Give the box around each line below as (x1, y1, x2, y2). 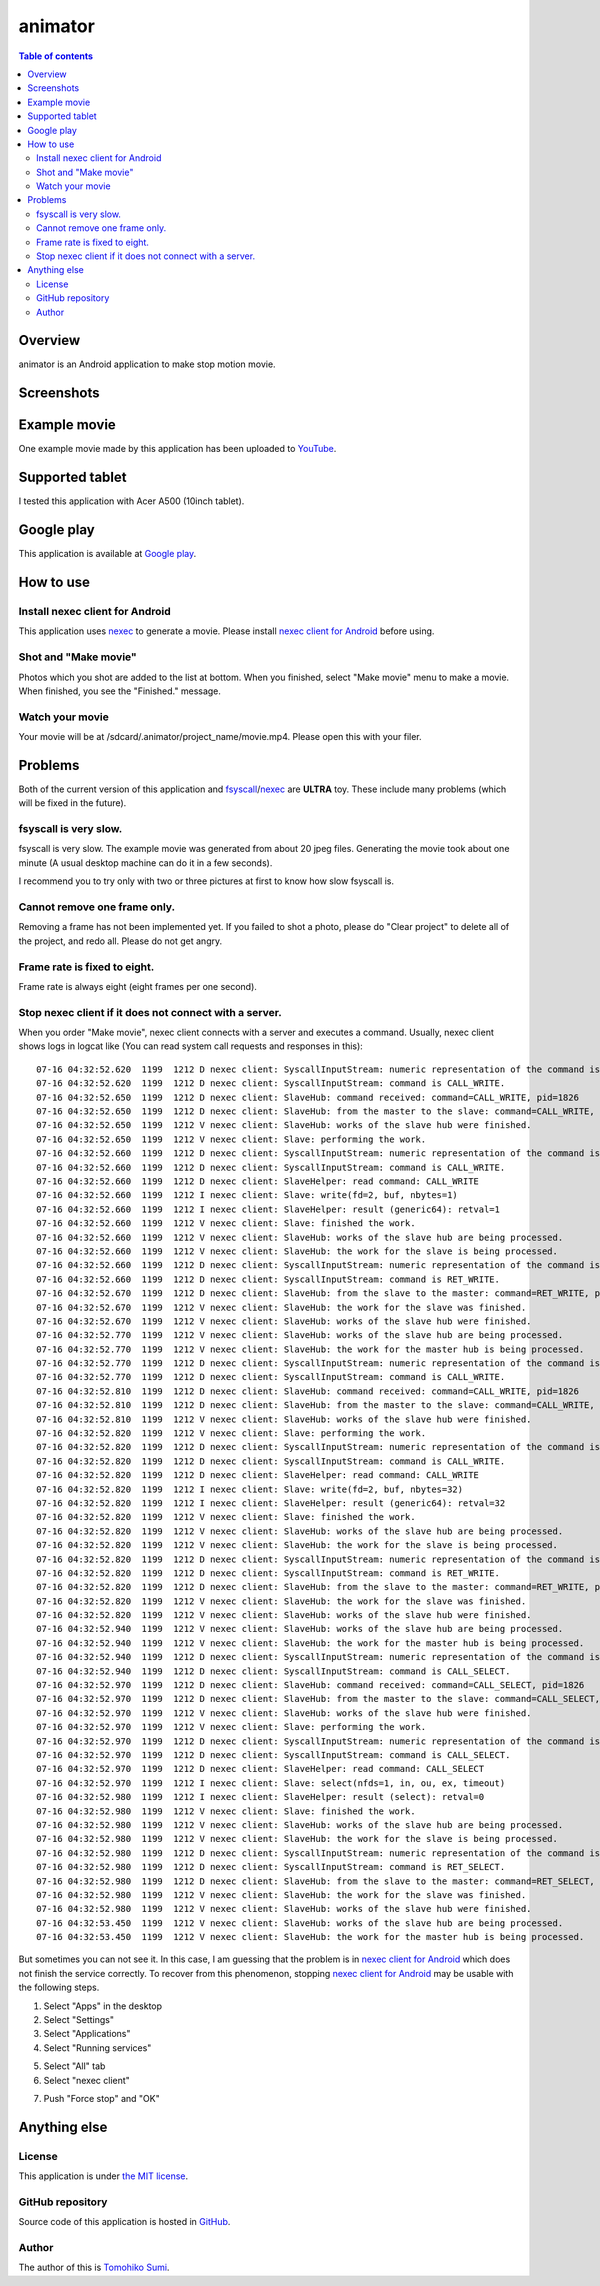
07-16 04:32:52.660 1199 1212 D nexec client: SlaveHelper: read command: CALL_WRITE (36, 1175, 480, 1187)
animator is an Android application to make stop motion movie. (18, 358, 276, 370)
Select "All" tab (43, 2060, 106, 2072)
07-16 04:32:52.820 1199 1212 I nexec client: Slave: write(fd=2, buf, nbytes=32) (36, 1483, 464, 1495)
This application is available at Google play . (18, 548, 197, 560)
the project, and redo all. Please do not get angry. (18, 935, 223, 947)
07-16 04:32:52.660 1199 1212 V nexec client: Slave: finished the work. (36, 1218, 416, 1229)
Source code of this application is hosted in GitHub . (18, 2216, 231, 2228)
